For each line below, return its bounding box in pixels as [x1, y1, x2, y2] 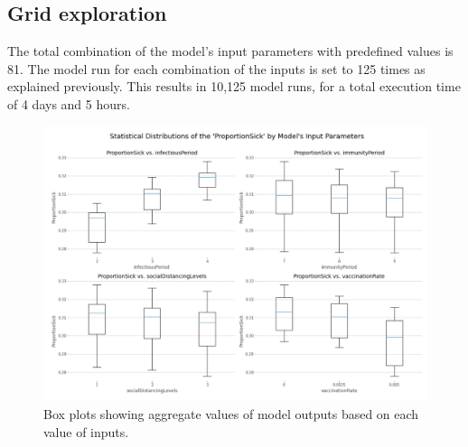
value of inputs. [43, 422, 129, 441]
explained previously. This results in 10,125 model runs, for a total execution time [7, 77, 461, 96]
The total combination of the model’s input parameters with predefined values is [7, 42, 454, 61]
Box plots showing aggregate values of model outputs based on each [43, 404, 419, 423]
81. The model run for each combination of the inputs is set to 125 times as [7, 59, 426, 78]
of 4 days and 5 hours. [7, 94, 130, 113]
